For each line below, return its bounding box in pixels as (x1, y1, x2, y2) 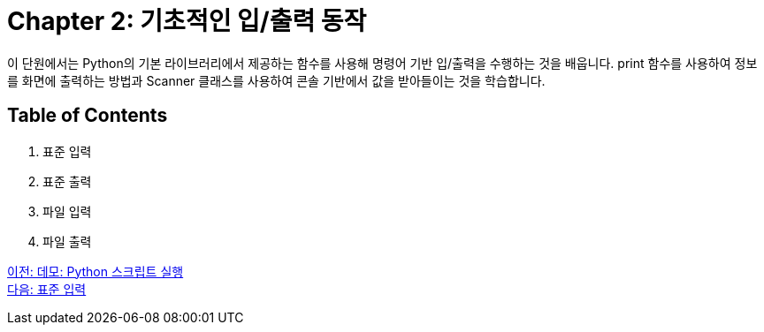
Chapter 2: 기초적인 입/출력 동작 (7, 6, 367, 36)
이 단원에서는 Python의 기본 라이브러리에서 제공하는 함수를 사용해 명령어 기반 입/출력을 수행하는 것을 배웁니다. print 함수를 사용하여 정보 (7, 55, 758, 71)
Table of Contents (7, 104, 168, 127)
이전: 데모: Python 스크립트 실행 (7, 263, 184, 279)
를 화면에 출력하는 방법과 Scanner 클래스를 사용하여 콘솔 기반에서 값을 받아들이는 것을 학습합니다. (7, 72, 546, 88)
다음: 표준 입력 (7, 281, 87, 297)
